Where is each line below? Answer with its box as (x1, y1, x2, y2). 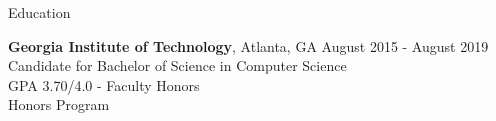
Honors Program (8, 94, 110, 115)
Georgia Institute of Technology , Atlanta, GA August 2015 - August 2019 (8, 35, 489, 56)
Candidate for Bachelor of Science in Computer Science (8, 55, 347, 76)
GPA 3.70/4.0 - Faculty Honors (8, 74, 200, 95)
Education (8, 2, 71, 22)
